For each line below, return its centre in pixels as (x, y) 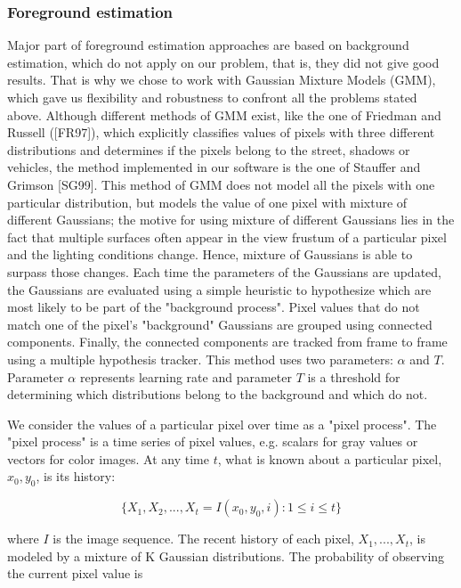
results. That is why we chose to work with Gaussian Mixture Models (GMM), (222, 80)
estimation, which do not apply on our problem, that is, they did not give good (223, 62)
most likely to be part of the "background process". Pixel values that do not (214, 307)
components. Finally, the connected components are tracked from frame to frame (227, 342)
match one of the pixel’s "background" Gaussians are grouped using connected (220, 324)
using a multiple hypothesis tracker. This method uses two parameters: (200, 359)
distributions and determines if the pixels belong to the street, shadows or (209, 149)
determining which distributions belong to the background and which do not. (218, 394)
